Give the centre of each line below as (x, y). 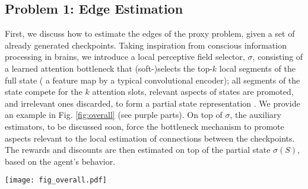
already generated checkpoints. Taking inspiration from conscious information (146, 45)
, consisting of (278, 57)
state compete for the (44, 92)
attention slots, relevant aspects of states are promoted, (193, 92)
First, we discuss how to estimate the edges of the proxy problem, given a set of (150, 33)
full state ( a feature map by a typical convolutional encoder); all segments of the (153, 80)
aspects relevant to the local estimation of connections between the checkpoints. (150, 138)
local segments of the (257, 68)
